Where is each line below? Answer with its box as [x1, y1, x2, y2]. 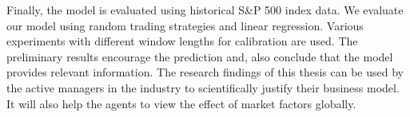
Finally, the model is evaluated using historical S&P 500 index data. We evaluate [6, 2, 404, 18]
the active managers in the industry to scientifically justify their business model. [6, 79, 400, 96]
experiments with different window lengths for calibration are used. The [6, 33, 358, 49]
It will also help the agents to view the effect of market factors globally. [6, 95, 356, 111]
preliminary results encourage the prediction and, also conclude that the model [6, 48, 393, 64]
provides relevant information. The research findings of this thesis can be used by [6, 64, 404, 80]
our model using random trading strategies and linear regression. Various [6, 17, 364, 33]
